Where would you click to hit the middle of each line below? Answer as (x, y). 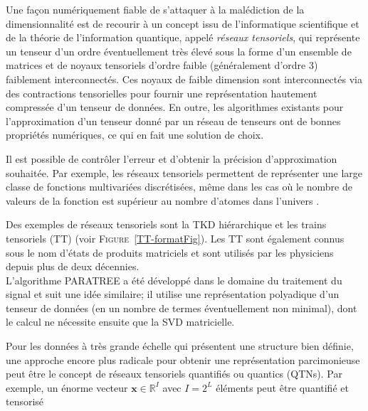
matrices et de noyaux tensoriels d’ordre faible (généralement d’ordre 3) (162, 65)
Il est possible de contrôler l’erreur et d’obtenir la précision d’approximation (172, 158)
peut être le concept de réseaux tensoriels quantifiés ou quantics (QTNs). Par (174, 374)
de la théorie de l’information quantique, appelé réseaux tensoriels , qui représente (183, 37)
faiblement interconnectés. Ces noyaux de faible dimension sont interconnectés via (184, 79)
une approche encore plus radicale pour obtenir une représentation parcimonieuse (183, 359)
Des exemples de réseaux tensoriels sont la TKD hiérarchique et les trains (166, 224)
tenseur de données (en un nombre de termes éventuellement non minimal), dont (182, 308)
